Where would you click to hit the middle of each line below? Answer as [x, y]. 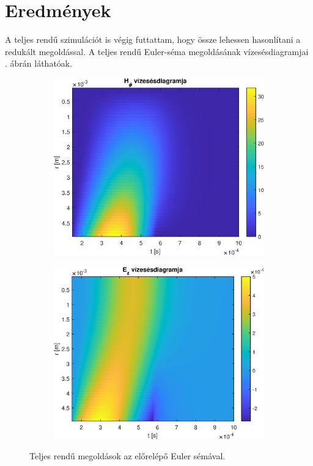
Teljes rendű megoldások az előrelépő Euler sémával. [127, 456]
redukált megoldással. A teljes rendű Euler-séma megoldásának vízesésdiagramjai [157, 51]
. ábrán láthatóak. [39, 63]
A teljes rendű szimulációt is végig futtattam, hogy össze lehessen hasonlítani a [153, 39]
